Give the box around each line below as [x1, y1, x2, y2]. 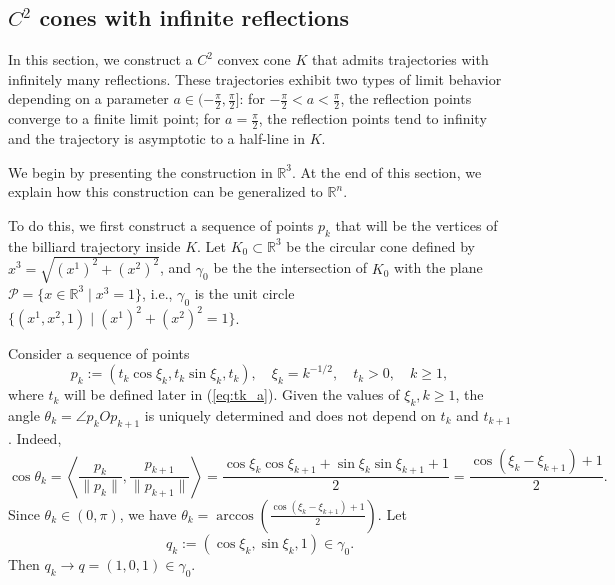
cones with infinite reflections [39, 2, 349, 33]
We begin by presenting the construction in [8, 161, 273, 182]
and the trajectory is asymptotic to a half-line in [8, 128, 305, 149]
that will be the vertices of [335, 214, 498, 235]
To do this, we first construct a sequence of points [8, 214, 314, 235]
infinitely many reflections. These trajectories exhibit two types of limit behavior [8, 68, 502, 89]
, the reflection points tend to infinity [258, 108, 487, 129]
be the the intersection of [213, 257, 368, 278]
